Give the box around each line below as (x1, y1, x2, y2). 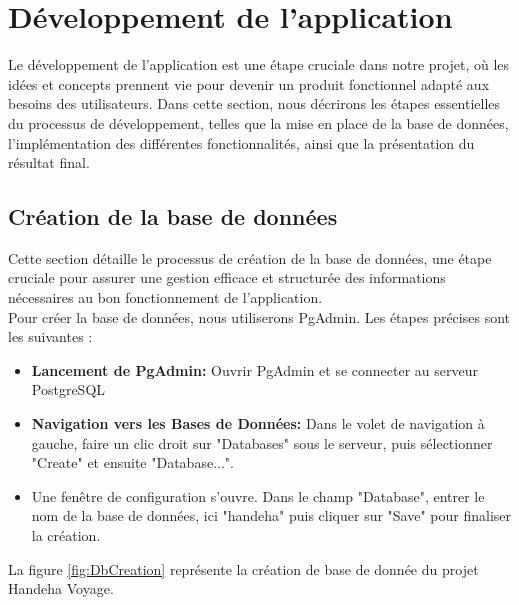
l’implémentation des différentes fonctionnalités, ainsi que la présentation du (8, 132, 475, 153)
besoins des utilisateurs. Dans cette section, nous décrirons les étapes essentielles (8, 93, 501, 114)
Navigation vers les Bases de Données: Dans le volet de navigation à (31, 413, 485, 434)
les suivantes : (8, 326, 93, 347)
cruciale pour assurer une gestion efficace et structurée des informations (8, 267, 446, 288)
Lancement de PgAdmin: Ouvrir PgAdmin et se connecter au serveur (31, 359, 478, 380)
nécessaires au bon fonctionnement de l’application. (8, 287, 323, 308)
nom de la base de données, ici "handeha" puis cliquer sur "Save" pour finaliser (31, 505, 512, 526)
